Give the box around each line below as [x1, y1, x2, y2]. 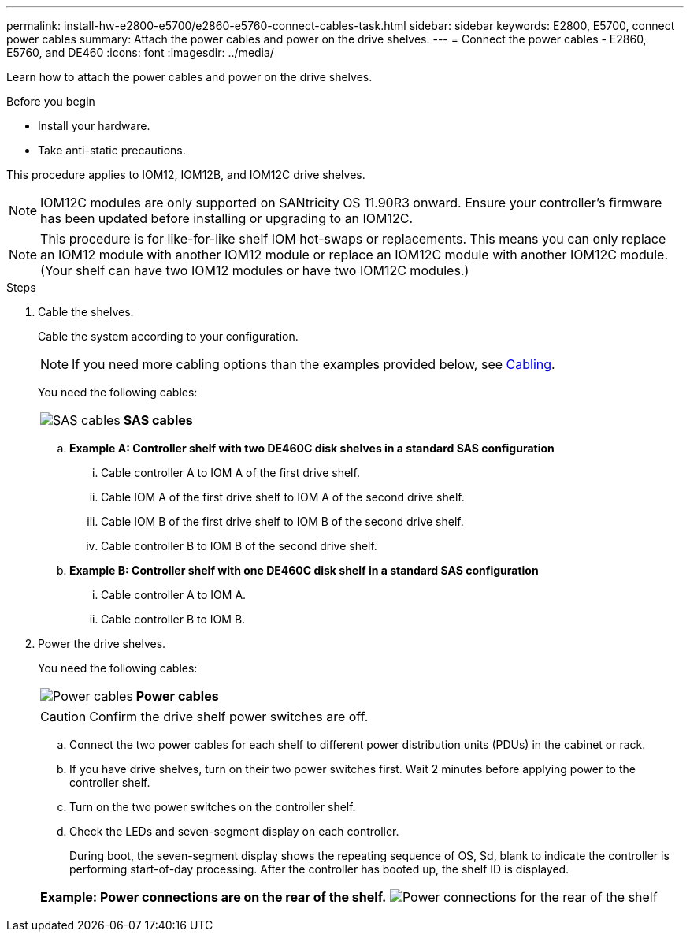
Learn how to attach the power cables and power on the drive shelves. [6, 70, 373, 84]
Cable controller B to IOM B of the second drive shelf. [101, 539, 377, 553]
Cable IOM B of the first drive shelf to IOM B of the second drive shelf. [101, 515, 464, 528]
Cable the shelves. [38, 305, 134, 318]
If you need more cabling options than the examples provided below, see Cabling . [72, 356, 555, 372]
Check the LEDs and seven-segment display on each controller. [69, 824, 399, 838]
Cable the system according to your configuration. [38, 329, 299, 343]
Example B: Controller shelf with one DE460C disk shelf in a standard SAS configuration [69, 564, 539, 577]
